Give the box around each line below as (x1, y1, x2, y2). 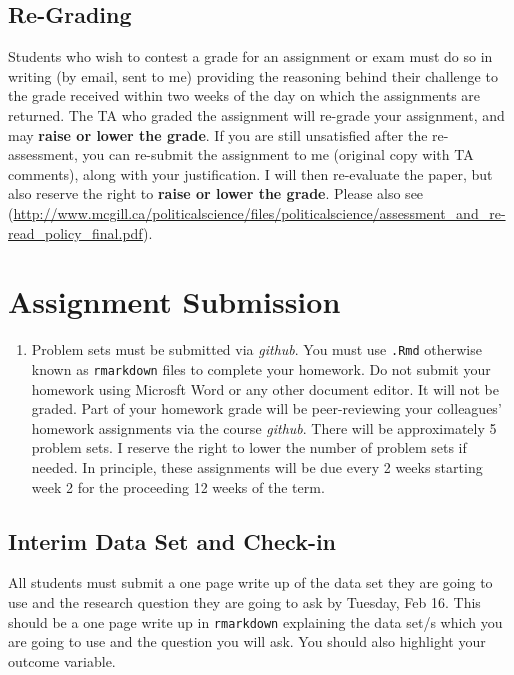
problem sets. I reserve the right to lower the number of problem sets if (31, 437, 467, 458)
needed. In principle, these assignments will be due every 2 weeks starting (31, 456, 483, 477)
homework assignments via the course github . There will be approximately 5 (31, 417, 497, 438)
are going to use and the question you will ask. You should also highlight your (8, 631, 486, 652)
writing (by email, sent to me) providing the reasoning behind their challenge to (8, 65, 498, 86)
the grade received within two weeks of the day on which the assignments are (8, 85, 481, 106)
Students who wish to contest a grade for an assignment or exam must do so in (8, 46, 493, 67)
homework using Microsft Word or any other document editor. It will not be (31, 378, 499, 399)
